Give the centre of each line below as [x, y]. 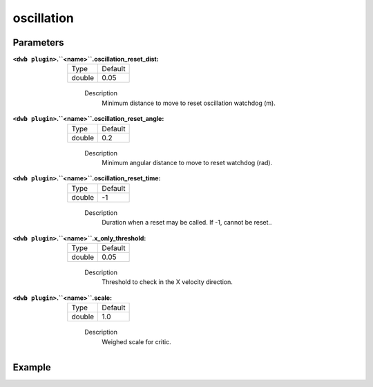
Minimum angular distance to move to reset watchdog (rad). [187, 163]
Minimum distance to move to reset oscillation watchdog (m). [189, 103]
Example [32, 367]
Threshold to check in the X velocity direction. [167, 282]
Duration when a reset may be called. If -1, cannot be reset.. [187, 223]
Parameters [38, 43]
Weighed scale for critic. [137, 341]
